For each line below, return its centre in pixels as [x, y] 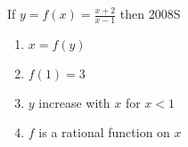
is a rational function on [104, 132]
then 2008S [150, 13]
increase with [74, 102]
